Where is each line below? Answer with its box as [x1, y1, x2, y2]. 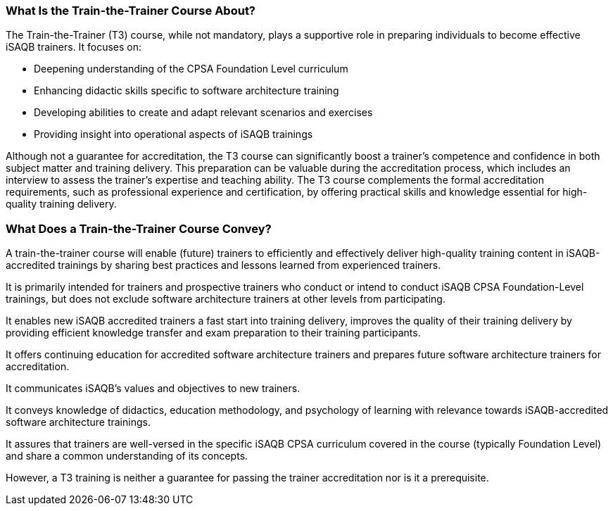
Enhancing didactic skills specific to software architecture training [34, 84, 339, 97]
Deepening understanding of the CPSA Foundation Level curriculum [34, 63, 348, 75]
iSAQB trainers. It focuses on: [6, 41, 142, 53]
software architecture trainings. [6, 416, 151, 429]
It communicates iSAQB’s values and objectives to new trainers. [6, 382, 301, 395]
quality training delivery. [6, 198, 117, 210]
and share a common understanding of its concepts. [6, 450, 248, 462]
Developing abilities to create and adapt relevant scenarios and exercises [34, 106, 373, 119]
